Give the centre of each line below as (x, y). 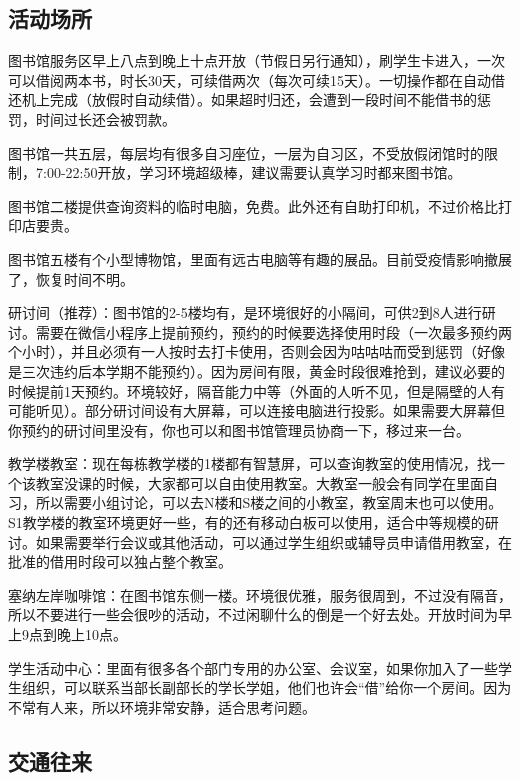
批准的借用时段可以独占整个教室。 (120, 561)
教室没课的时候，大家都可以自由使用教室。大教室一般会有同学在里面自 (266, 482)
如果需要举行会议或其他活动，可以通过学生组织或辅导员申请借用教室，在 (273, 541)
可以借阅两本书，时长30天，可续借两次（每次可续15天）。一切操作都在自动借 (256, 79)
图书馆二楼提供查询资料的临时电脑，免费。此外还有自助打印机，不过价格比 (253, 205)
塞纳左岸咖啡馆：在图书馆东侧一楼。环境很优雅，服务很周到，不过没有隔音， (260, 594)
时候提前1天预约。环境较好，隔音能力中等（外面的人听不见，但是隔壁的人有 (256, 390)
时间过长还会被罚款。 (105, 118)
